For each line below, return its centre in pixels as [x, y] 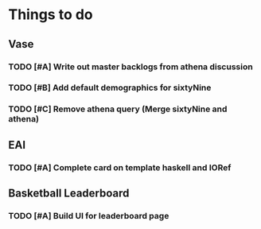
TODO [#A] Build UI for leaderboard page [89, 215]
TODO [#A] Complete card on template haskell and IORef [120, 167]
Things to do [51, 15]
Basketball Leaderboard [69, 194]
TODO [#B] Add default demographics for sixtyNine [110, 87]
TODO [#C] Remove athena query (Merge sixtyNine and [118, 109]
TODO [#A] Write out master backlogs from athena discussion [130, 67]
